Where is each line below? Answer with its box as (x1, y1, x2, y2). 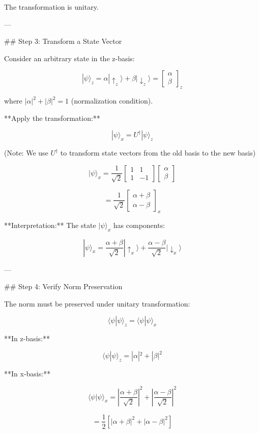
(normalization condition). (71, 95, 153, 106)
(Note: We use (4, 147, 48, 158)
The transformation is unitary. (4, 2, 99, 12)
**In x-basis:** (4, 368, 51, 379)
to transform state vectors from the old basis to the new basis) (60, 147, 256, 158)
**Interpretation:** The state (4, 219, 96, 230)
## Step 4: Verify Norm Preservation (4, 281, 123, 292)
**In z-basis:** (4, 333, 50, 344)
